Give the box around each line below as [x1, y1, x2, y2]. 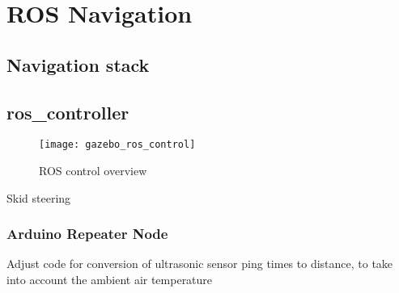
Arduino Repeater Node [6, 224, 168, 244]
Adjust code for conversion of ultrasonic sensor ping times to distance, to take [6, 255, 393, 272]
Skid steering [6, 189, 71, 206]
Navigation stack [6, 52, 150, 77]
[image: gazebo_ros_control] [39, 139, 196, 151]
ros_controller [6, 99, 129, 124]
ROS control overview [39, 162, 147, 179]
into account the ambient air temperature [6, 271, 213, 288]
